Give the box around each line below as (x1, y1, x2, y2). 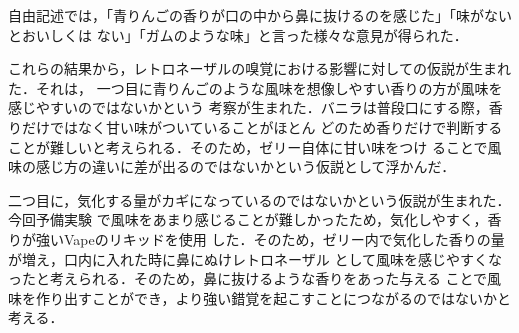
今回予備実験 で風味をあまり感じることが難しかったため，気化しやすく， (8, 209, 488, 230)
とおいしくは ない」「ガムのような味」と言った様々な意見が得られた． (8, 24, 468, 45)
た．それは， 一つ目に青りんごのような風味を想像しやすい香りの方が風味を (8, 77, 503, 98)
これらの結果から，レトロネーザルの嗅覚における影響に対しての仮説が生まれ (8, 58, 511, 79)
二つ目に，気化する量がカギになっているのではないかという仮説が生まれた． (8, 189, 511, 210)
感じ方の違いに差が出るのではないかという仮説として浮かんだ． (35, 156, 456, 177)
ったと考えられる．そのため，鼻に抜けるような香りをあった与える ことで (8, 268, 488, 289)
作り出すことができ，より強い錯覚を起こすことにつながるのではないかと (35, 287, 512, 308)
